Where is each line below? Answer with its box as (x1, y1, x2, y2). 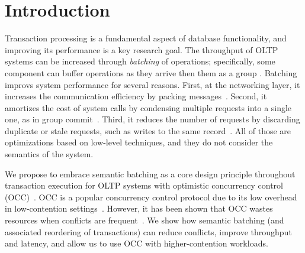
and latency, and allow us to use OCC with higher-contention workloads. (5, 237, 268, 249)
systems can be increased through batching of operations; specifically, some (5, 55, 275, 67)
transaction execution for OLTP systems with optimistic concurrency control (5, 179, 283, 192)
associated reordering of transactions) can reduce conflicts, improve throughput (5, 225, 292, 238)
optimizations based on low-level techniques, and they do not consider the (5, 136, 273, 148)
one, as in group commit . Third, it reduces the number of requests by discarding (5, 113, 300, 125)
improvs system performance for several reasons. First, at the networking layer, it (5, 78, 300, 90)
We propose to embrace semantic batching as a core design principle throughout (5, 167, 296, 180)
